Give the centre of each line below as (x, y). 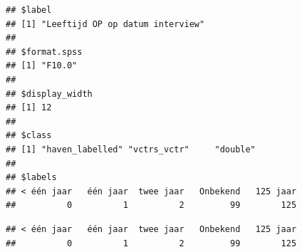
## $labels (31, 178)
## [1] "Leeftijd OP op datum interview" (105, 24)
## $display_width (49, 94)
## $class (29, 136)
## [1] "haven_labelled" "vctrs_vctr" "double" (131, 149)
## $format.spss (44, 52)
